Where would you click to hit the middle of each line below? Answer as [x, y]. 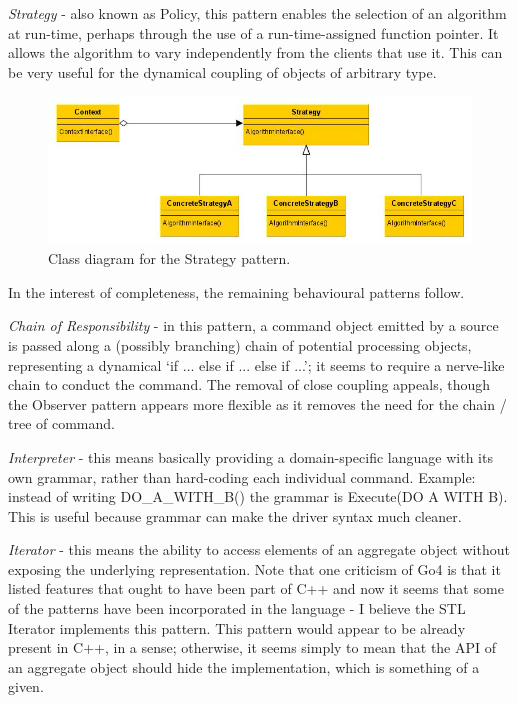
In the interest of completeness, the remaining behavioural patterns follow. [236, 291]
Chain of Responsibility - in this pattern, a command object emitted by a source [253, 325]
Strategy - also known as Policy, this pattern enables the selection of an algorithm [257, 13]
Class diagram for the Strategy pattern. [169, 258]
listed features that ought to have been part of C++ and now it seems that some [256, 588]
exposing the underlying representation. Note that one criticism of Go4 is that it [254, 568]
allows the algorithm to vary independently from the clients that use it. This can [255, 52]
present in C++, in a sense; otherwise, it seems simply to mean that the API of [252, 647]
